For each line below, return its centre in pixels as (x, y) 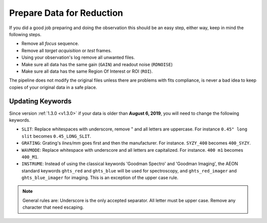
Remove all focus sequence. (50, 44)
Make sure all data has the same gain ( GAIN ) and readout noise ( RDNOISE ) (97, 64)
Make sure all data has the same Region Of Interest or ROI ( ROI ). (87, 71)
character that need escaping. (53, 207)
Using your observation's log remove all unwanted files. (78, 57)
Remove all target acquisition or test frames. (67, 50)
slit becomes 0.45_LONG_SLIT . (56, 136)
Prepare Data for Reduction (66, 13)
